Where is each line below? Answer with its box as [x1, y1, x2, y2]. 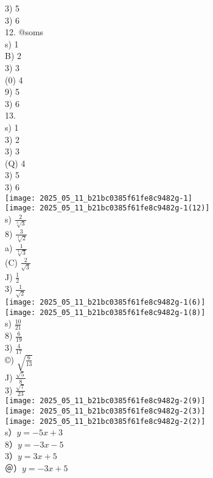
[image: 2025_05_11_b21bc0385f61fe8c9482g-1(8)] [5, 308, 206, 317]
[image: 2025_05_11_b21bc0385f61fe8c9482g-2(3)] [5, 406, 206, 415]
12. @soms [5, 26, 44, 38]
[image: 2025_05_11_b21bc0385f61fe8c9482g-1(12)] [5, 204, 210, 213]
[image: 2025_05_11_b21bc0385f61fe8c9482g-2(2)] [5, 417, 206, 426]
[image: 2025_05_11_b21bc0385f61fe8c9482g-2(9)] [5, 397, 206, 406]
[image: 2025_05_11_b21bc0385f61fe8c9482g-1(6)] [5, 298, 206, 307]
